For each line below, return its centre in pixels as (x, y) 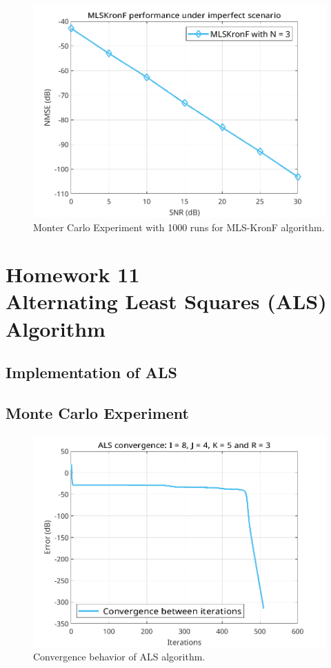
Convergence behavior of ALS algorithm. (119, 657)
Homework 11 (73, 274)
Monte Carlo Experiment (97, 413)
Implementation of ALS (91, 372)
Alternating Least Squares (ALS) (166, 301)
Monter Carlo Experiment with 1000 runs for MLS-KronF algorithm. (179, 227)
